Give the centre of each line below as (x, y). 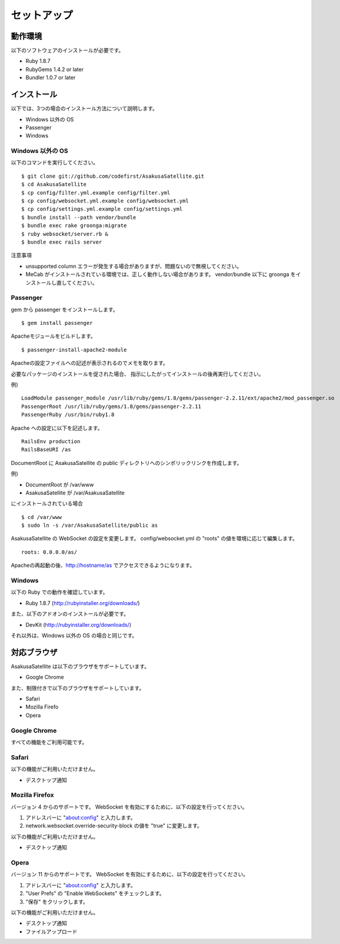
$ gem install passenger (57, 323)
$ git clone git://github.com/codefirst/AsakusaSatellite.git (113, 176)
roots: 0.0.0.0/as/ (49, 552)
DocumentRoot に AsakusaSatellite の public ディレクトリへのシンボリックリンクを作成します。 (126, 463)
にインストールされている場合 (47, 504)
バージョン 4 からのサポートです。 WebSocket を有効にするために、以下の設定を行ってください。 (129, 807)
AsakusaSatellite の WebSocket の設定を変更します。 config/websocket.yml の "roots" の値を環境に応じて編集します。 (154, 539)
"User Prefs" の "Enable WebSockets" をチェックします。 (95, 893)
